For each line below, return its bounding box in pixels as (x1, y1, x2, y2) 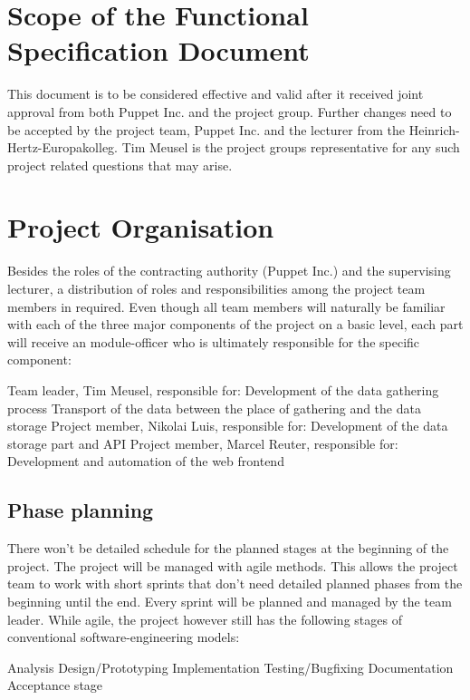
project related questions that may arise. (7, 155, 233, 174)
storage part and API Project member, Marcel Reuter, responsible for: (7, 433, 398, 452)
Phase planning (7, 496, 154, 524)
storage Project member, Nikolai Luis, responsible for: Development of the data (7, 416, 448, 435)
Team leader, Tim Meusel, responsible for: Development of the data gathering (7, 380, 439, 399)
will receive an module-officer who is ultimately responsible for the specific (7, 332, 420, 351)
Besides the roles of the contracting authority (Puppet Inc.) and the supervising (7, 261, 451, 280)
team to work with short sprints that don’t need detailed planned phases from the (7, 574, 463, 593)
